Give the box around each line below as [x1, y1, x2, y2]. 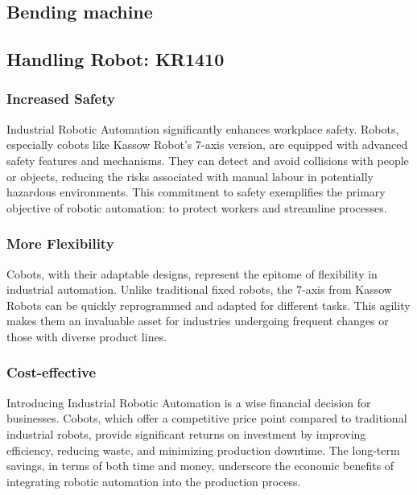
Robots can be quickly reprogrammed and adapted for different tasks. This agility [6, 296, 411, 313]
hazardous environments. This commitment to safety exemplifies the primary [6, 184, 386, 200]
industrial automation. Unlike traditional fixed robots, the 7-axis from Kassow [6, 281, 392, 298]
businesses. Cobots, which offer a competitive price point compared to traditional [6, 410, 407, 427]
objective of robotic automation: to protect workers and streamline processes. [6, 199, 387, 216]
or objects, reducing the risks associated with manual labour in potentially [6, 167, 374, 184]
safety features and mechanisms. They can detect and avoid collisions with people [6, 151, 409, 168]
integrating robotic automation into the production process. [6, 472, 301, 489]
